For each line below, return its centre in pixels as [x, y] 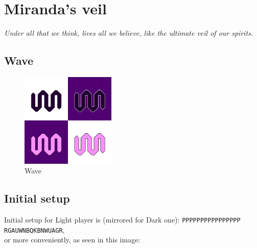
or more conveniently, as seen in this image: [72, 240]
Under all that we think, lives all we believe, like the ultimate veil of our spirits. [129, 33]
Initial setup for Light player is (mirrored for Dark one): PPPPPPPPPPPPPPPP [122, 219]
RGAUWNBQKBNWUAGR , [34, 229]
